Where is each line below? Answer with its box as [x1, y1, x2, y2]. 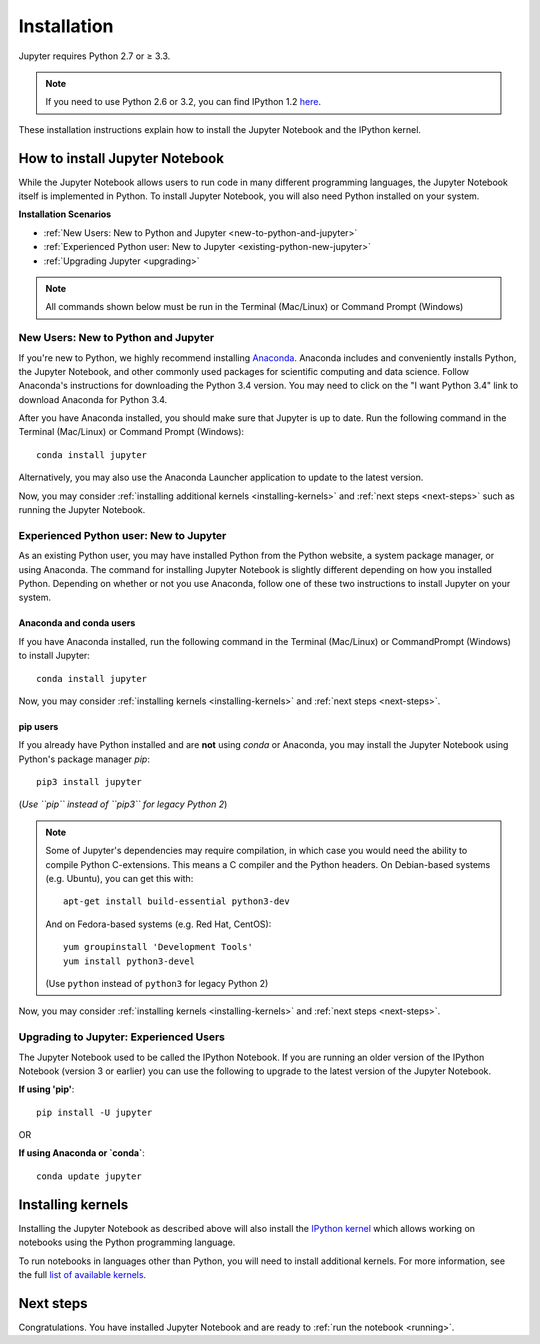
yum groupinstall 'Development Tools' [63, 941, 254, 953]
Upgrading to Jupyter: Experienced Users [18, 1030, 225, 1044]
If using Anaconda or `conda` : [18, 1147, 145, 1159]
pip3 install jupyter [36, 776, 142, 788]
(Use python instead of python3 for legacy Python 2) [45, 977, 269, 989]
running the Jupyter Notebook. [18, 504, 146, 516]
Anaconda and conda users [18, 617, 136, 629]
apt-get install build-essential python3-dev [63, 896, 290, 907]
